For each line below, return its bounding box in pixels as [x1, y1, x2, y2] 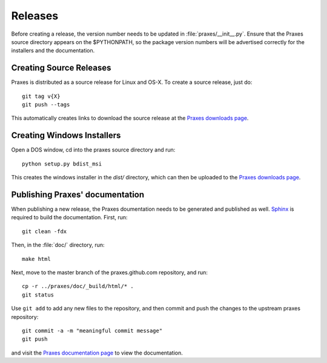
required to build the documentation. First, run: [11, 214, 128, 221]
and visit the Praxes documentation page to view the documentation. [11, 349, 183, 356]
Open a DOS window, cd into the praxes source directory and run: [11, 146, 176, 153]
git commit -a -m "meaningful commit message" [22, 327, 163, 334]
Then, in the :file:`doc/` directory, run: [11, 242, 105, 249]
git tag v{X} [22, 92, 61, 100]
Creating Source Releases [11, 63, 111, 73]
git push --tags [22, 101, 70, 108]
